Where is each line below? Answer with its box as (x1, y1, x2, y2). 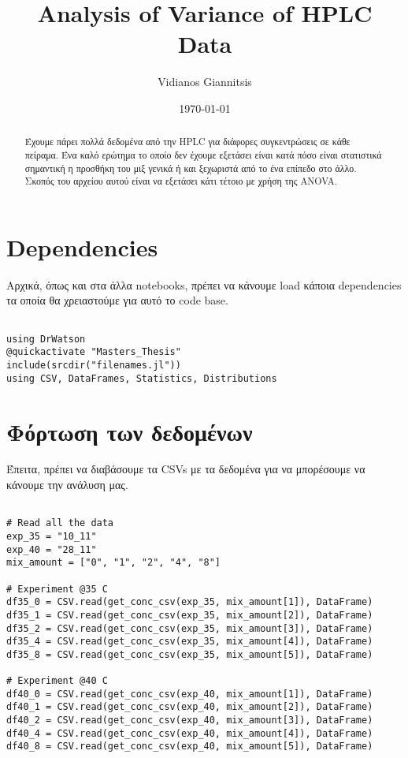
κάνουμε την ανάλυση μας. (6, 476, 128, 493)
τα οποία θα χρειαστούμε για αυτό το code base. (6, 292, 228, 308)
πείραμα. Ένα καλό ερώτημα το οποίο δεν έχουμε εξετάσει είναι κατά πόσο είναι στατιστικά (24, 147, 382, 161)
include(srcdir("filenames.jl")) (6, 360, 181, 372)
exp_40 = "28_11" (6, 543, 97, 555)
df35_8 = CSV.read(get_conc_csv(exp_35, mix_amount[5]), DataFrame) (6, 648, 373, 660)
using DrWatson (6, 333, 86, 345)
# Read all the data (6, 517, 114, 529)
